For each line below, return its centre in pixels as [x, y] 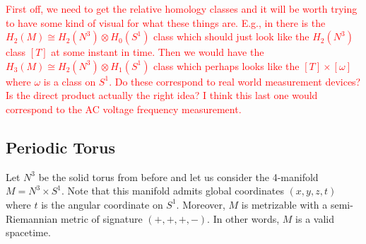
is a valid [315, 218]
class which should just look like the [231, 36]
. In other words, [243, 218]
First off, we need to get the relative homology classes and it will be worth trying [182, 8]
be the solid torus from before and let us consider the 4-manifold [178, 176]
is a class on [70, 81]
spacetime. [28, 232]
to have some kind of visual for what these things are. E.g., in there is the [166, 22]
